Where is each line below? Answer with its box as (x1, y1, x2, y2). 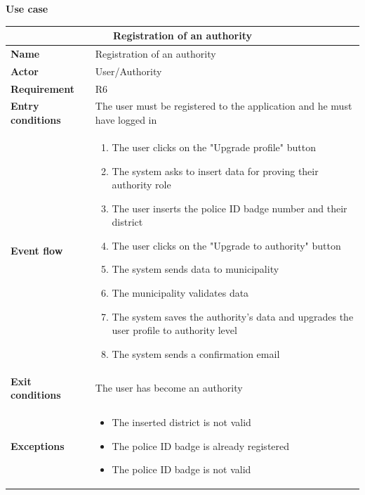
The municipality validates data (112, 285, 249, 300)
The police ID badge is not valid (112, 462, 251, 477)
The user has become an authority (95, 380, 243, 395)
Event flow (11, 243, 63, 257)
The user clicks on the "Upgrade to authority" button (112, 238, 341, 252)
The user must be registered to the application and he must (95, 98, 352, 113)
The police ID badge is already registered (112, 438, 290, 453)
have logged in (95, 112, 157, 127)
